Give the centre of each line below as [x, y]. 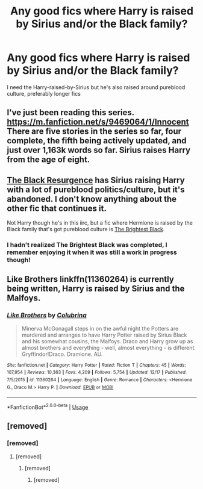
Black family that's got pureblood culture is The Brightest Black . [86, 229]
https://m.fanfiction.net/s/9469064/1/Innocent [98, 122]
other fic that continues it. [57, 208]
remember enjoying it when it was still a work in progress [92, 252]
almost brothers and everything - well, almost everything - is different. [109, 347]
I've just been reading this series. [70, 113]
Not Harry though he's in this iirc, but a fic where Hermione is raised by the [100, 223]
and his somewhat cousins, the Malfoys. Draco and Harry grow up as [107, 341]
